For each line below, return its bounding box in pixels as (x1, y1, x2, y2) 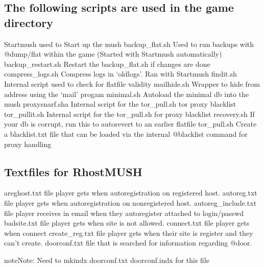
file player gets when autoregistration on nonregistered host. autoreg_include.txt (4, 197, 257, 208)
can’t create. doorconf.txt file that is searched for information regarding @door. (4, 237, 252, 248)
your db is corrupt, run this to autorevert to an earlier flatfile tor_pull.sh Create (4, 118, 257, 129)
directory (4, 14, 54, 30)
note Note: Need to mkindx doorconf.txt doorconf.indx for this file (4, 254, 209, 265)
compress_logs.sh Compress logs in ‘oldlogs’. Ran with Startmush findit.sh (4, 68, 237, 79)
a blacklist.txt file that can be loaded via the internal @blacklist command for (4, 128, 248, 139)
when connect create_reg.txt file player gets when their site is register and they (4, 227, 253, 238)
